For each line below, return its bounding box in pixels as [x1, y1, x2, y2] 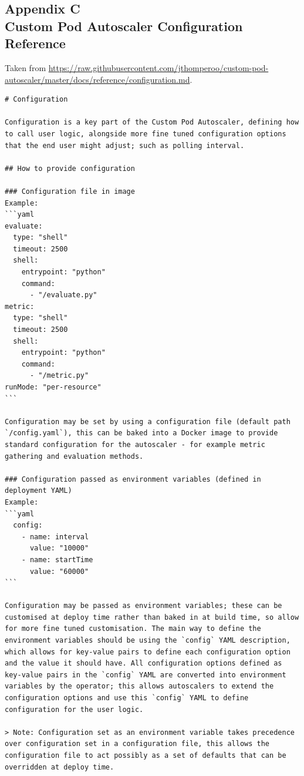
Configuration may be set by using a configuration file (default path [5, 417, 291, 426]
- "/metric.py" [29, 371, 89, 380]
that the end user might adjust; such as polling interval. [5, 141, 245, 150]
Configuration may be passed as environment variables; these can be [5, 602, 282, 610]
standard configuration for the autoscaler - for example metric [5, 440, 265, 449]
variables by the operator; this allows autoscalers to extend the [5, 682, 274, 691]
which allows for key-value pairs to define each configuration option [5, 647, 291, 656]
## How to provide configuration [5, 164, 135, 173]
